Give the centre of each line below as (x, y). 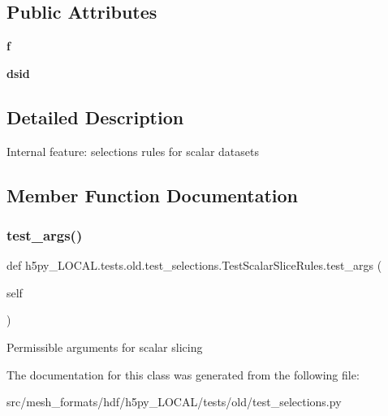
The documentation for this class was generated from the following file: (183, 374)
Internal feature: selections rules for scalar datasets (133, 151)
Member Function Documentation (153, 195)
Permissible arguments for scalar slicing (105, 347)
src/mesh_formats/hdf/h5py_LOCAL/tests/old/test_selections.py (174, 402)
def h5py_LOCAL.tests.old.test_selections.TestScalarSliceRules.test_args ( (194, 265)
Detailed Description (95, 117)
